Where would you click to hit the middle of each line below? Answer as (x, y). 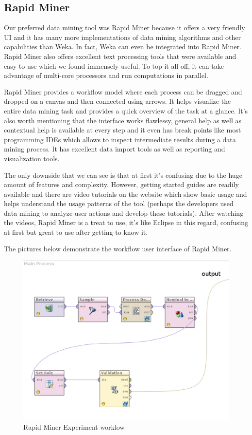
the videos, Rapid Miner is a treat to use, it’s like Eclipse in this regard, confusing (126, 222)
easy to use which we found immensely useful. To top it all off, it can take (114, 66)
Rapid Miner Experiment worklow (74, 427)
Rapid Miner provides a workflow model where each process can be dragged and (123, 91)
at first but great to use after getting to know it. (76, 232)
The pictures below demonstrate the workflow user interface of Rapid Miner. (118, 248)
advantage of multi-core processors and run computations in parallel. (106, 75)
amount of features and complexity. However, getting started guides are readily (121, 184)
